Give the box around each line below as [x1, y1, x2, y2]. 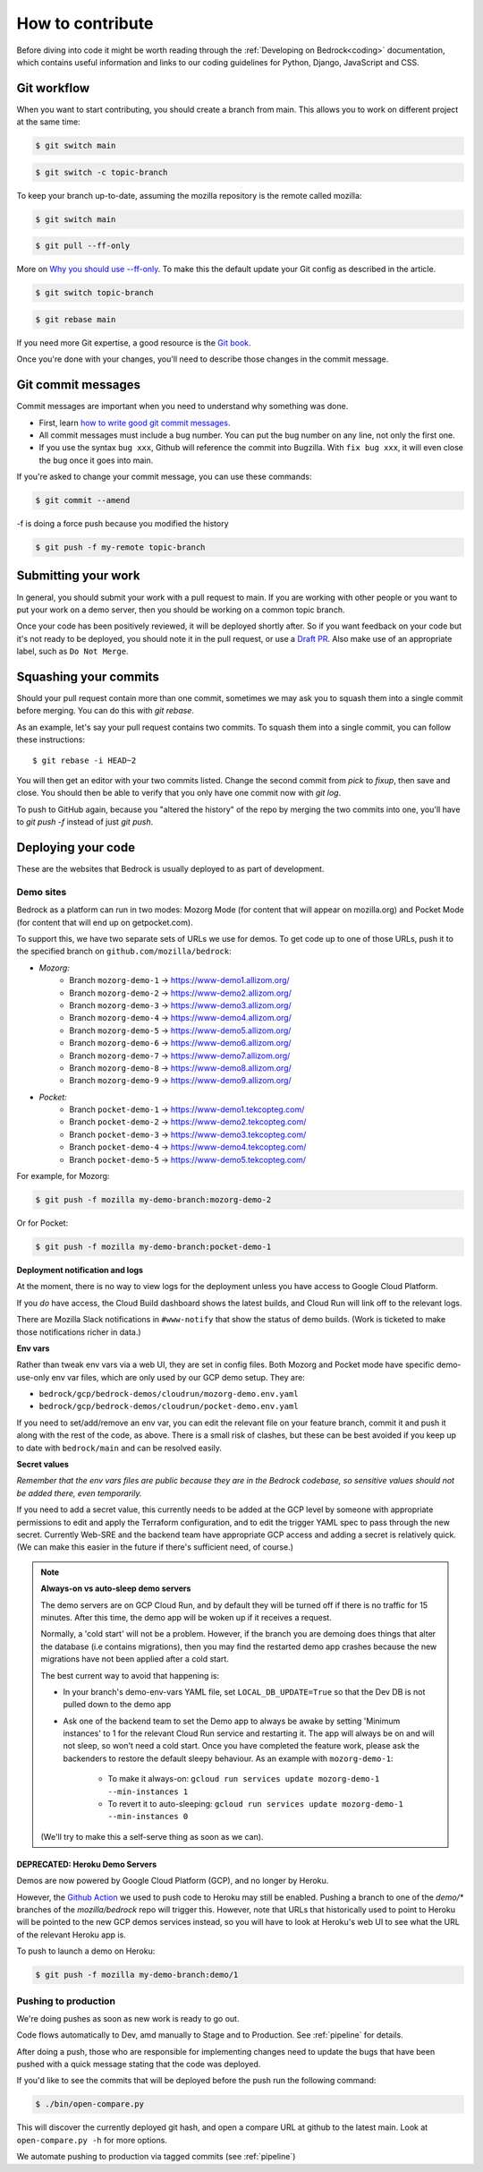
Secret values [16, 1459, 69, 1470]
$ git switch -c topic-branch [35, 167, 168, 177]
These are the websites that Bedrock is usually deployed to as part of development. [16, 864, 325, 875]
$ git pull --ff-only [35, 241, 131, 251]
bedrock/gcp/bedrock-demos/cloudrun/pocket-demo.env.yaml [38, 1401, 299, 1412]
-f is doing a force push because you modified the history [16, 518, 229, 529]
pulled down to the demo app [63, 1699, 172, 1710]
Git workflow [16, 81, 90, 96]
